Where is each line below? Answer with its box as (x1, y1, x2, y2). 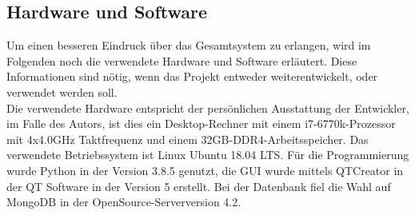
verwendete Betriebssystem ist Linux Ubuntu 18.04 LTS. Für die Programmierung (6, 146, 409, 163)
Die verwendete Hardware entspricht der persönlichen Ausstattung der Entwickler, (6, 99, 409, 116)
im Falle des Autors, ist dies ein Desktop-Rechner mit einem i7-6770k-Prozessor (6, 115, 396, 132)
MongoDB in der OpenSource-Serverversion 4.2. (6, 193, 241, 210)
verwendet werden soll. (6, 83, 118, 100)
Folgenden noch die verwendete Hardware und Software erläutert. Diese (6, 52, 357, 69)
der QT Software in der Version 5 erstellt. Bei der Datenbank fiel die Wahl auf (6, 177, 391, 194)
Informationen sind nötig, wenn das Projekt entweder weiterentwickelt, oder (6, 68, 378, 85)
